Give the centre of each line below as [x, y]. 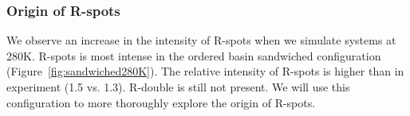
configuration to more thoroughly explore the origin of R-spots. [161, 102]
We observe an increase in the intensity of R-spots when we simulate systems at [201, 40]
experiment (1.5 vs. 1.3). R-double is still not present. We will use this [178, 87]
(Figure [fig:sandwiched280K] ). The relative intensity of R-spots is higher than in [205, 71]
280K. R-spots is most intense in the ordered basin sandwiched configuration [194, 55]
